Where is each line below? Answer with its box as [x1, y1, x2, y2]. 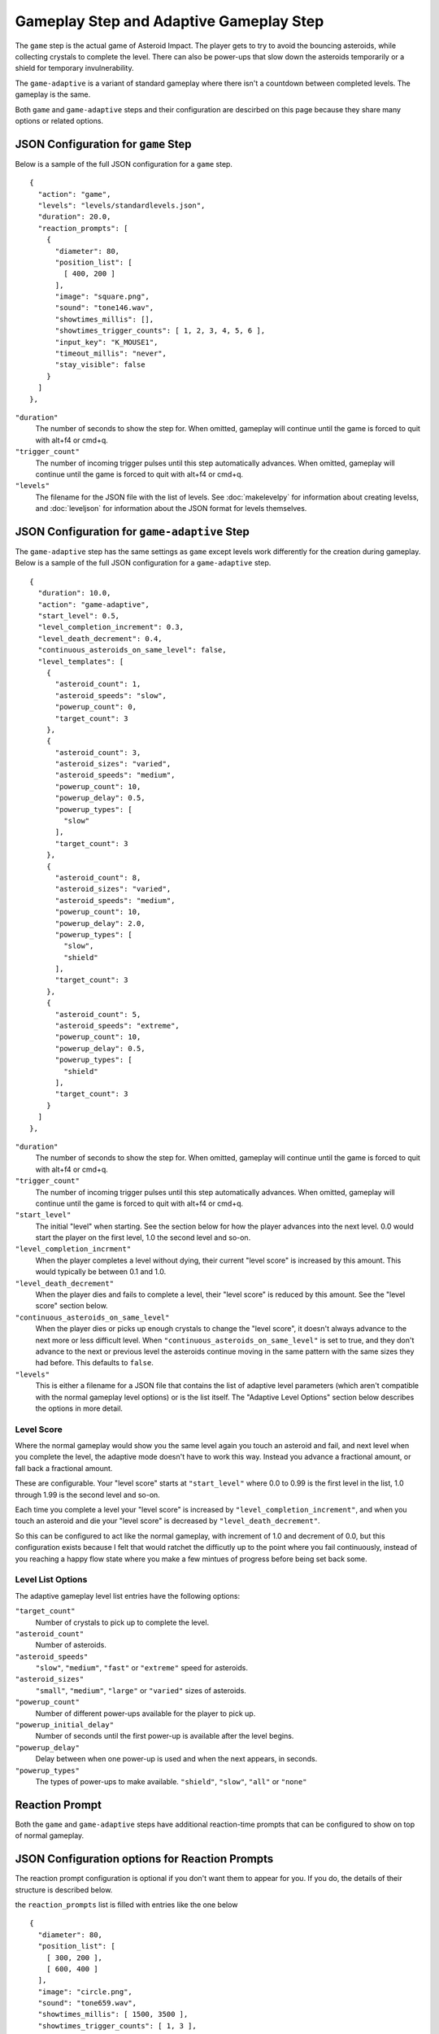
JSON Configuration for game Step [15, 137, 192, 151]
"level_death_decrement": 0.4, [37, 634, 163, 643]
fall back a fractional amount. [15, 1463, 113, 1473]
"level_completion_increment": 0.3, [37, 622, 185, 632]
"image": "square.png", [54, 292, 150, 301]
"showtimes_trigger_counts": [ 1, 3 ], [37, 2021, 197, 2030]
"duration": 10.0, [37, 588, 111, 598]
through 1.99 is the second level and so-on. [15, 1490, 160, 1499]
